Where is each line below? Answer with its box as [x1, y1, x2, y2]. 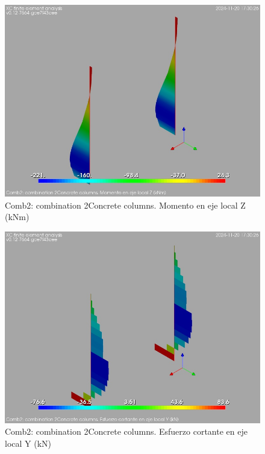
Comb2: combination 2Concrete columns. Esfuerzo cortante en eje [5, 425, 248, 438]
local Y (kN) [5, 437, 51, 449]
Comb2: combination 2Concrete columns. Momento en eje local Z [5, 198, 246, 211]
